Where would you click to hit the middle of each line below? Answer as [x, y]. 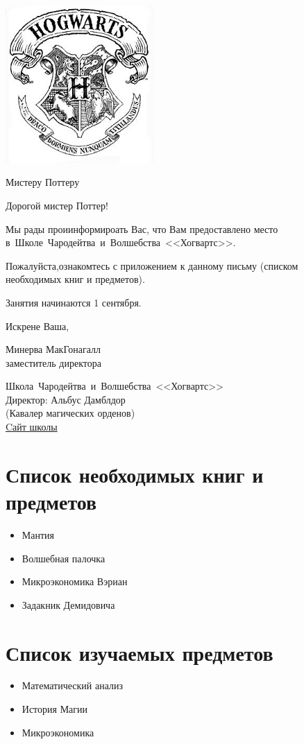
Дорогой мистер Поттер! [57, 205]
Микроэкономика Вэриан [75, 581]
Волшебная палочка [64, 558]
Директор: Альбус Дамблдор [66, 399]
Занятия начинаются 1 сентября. [74, 302]
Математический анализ [72, 685]
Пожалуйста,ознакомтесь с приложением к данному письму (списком [152, 265]
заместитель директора [53, 362]
